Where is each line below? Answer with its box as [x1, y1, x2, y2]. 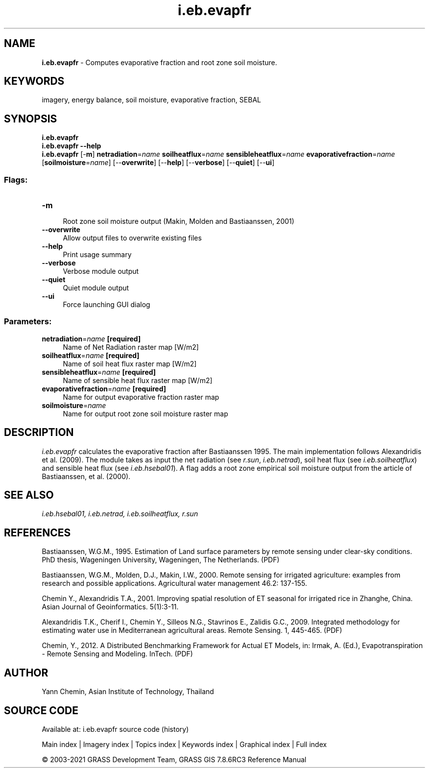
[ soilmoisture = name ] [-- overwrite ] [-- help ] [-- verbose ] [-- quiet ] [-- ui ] [42, 158, 275, 167]
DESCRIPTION [4, 426, 74, 439]
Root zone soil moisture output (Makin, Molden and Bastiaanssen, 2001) [63, 217, 294, 226]
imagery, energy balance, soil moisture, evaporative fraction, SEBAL [42, 96, 261, 104]
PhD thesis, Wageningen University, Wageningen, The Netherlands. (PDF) [42, 555, 280, 564]
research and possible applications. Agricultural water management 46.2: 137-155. [42, 579, 308, 588]
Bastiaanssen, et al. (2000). [42, 472, 131, 481]
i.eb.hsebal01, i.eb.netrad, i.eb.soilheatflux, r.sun [42, 509, 198, 518]
